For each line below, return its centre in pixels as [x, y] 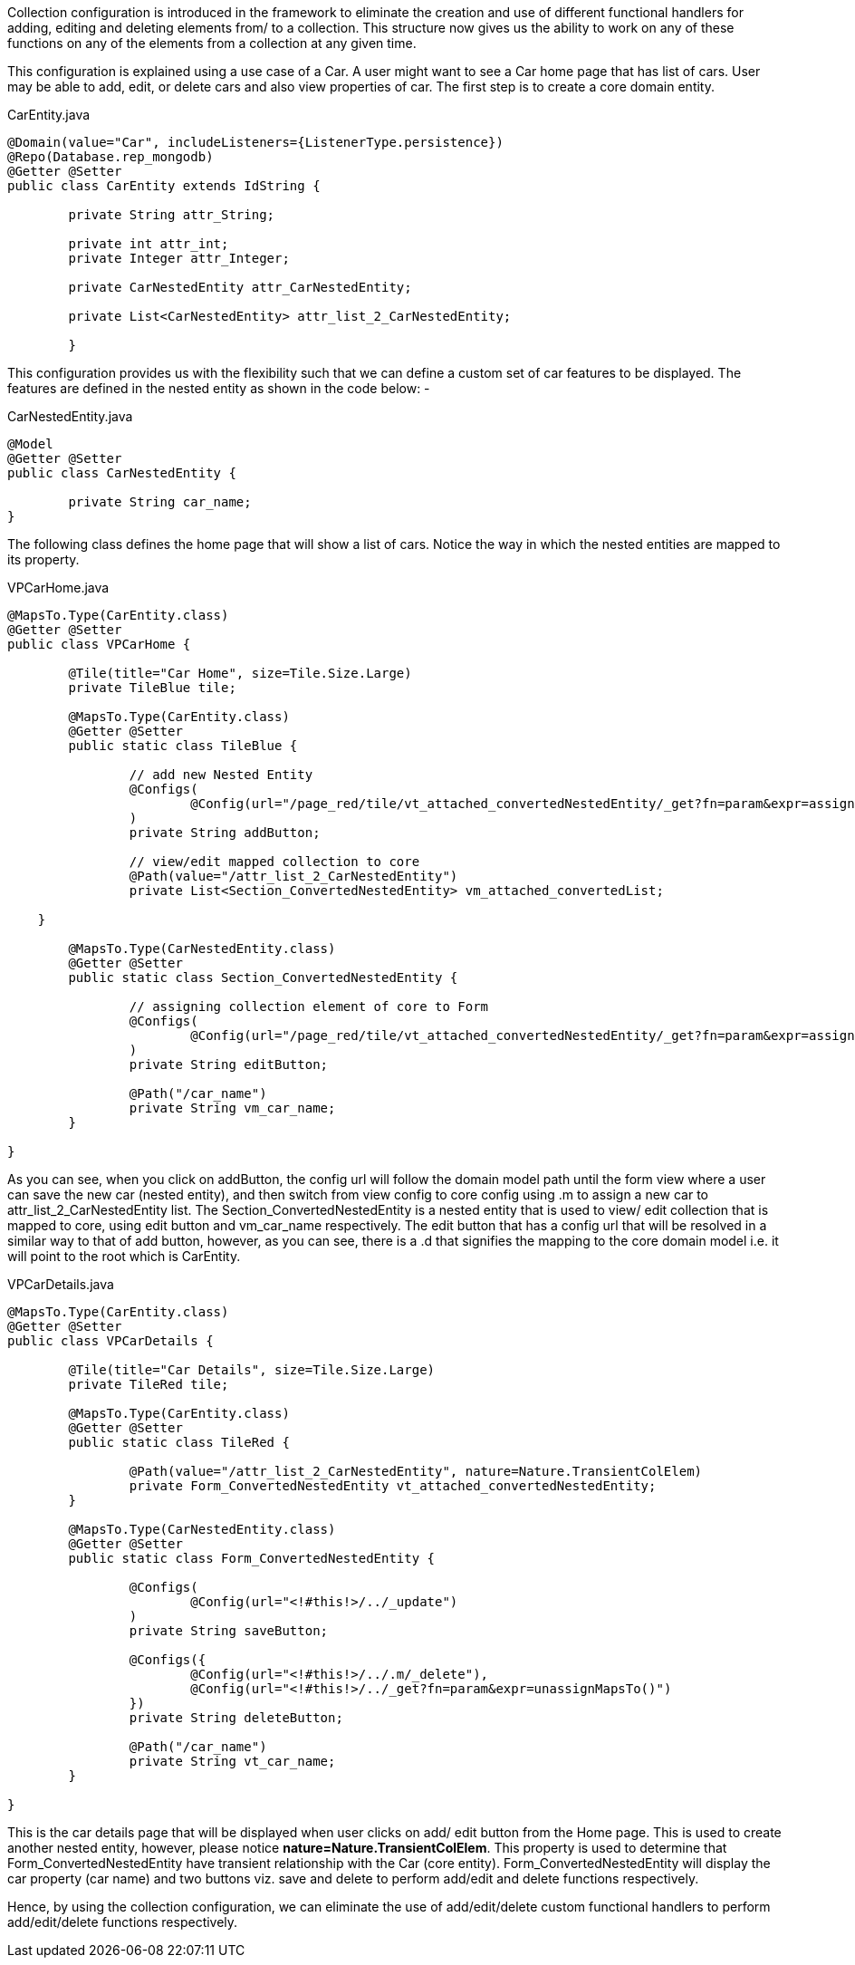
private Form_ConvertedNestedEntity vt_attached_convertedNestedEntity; [393, 1486]
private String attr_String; [172, 215]
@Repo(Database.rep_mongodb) [110, 157]
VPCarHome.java [58, 588]
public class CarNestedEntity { [122, 473]
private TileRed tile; [149, 1384]
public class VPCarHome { [99, 644]
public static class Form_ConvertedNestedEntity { [252, 1558]
